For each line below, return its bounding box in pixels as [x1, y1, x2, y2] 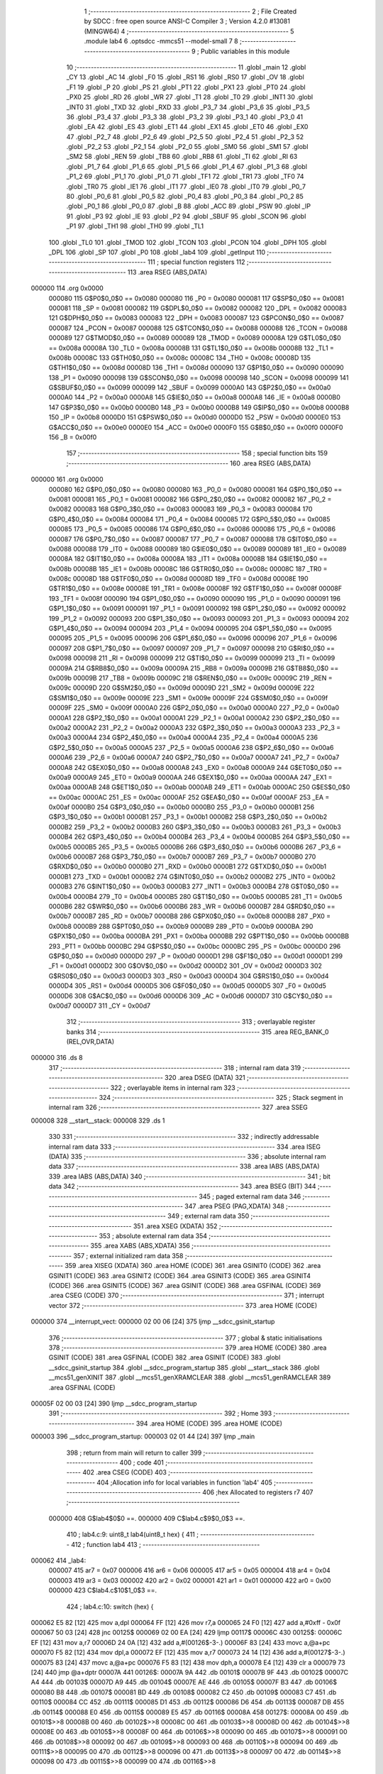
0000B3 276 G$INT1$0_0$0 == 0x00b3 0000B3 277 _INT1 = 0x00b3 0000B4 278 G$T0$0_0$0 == [48, 882, 340, 891]
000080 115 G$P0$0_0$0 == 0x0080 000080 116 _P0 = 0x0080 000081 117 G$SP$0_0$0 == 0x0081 [48, 294, 344, 302]
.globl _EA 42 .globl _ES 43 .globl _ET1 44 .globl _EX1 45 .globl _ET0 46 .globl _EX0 [66, 123, 309, 131]
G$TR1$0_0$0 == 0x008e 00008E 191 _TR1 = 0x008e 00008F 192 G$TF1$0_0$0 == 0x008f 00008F [48, 584, 343, 593]
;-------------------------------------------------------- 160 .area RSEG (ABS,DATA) [66, 458, 311, 468]
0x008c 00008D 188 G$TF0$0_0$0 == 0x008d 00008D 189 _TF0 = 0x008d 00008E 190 [48, 575, 309, 583]
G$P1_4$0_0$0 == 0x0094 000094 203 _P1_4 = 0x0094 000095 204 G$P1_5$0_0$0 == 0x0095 [48, 624, 333, 633]
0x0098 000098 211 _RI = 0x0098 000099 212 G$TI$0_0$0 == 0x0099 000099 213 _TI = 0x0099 [48, 654, 335, 663]
